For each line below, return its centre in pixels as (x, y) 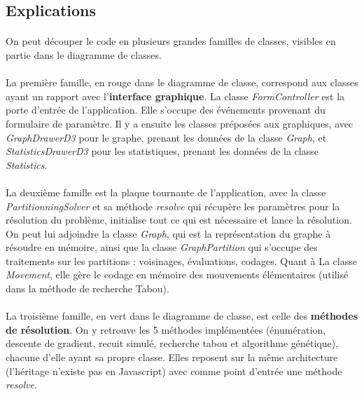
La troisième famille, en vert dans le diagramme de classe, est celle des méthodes (182, 316)
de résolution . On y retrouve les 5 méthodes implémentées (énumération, (166, 329)
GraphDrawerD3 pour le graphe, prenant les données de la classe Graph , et (166, 137)
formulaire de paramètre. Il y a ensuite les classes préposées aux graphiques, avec (180, 123)
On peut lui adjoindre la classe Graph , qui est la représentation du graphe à (168, 233)
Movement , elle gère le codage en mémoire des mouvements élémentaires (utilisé (177, 274)
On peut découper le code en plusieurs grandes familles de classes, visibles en (171, 41)
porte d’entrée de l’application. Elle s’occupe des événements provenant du (166, 110)
